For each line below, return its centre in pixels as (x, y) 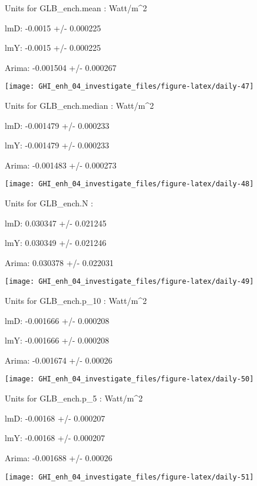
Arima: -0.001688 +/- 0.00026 (59, 457)
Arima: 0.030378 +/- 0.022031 (59, 262)
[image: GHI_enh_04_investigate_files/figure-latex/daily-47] (129, 87)
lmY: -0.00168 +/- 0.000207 (55, 438)
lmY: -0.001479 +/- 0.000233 (57, 145)
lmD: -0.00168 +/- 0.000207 (55, 418)
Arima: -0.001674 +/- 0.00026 (59, 360)
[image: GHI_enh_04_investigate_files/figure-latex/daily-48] (129, 184)
